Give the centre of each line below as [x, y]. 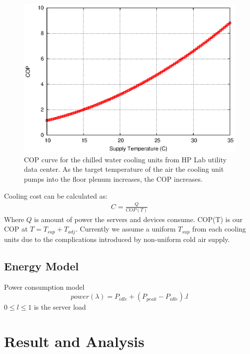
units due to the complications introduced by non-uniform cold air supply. [117, 239]
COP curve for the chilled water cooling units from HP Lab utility [125, 159]
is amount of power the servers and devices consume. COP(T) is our [138, 219]
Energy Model [42, 266]
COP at [16, 229]
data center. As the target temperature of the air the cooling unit [124, 169]
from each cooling [219, 229]
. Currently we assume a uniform [125, 229]
